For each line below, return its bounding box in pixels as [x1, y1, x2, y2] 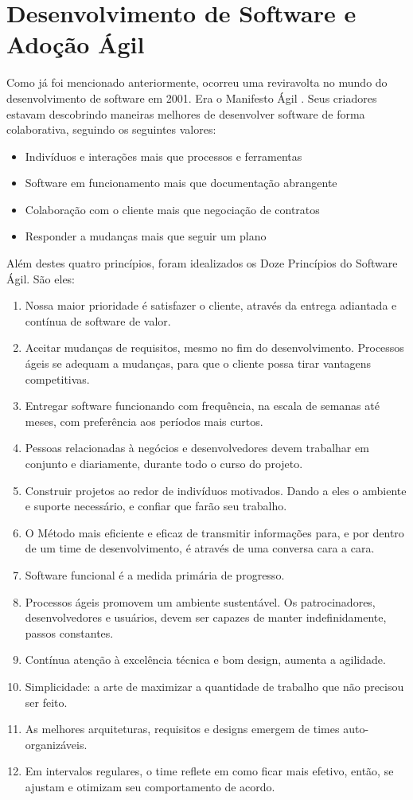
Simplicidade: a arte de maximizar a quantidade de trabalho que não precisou [25, 677, 404, 694]
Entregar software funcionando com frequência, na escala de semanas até [25, 397, 380, 414]
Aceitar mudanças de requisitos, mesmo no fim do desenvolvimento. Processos [25, 339, 404, 356]
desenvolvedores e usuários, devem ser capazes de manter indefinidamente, [25, 609, 387, 626]
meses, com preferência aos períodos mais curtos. [25, 412, 263, 429]
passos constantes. [25, 624, 114, 641]
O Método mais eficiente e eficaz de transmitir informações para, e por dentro [25, 524, 404, 540]
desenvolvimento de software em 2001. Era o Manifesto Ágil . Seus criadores [6, 89, 377, 106]
